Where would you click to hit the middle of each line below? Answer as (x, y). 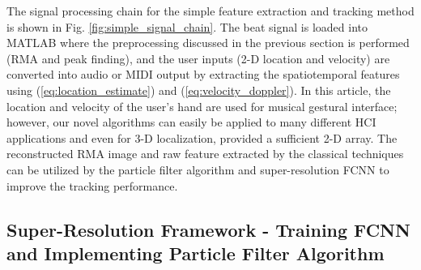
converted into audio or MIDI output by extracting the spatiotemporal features (203, 74)
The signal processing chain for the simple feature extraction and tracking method (210, 11)
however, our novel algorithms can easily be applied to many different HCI (191, 122)
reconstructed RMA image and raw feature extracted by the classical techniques (205, 154)
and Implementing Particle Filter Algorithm (196, 253)
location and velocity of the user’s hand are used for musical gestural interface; (202, 106)
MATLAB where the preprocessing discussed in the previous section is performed (208, 43)
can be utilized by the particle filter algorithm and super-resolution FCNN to (198, 169)
